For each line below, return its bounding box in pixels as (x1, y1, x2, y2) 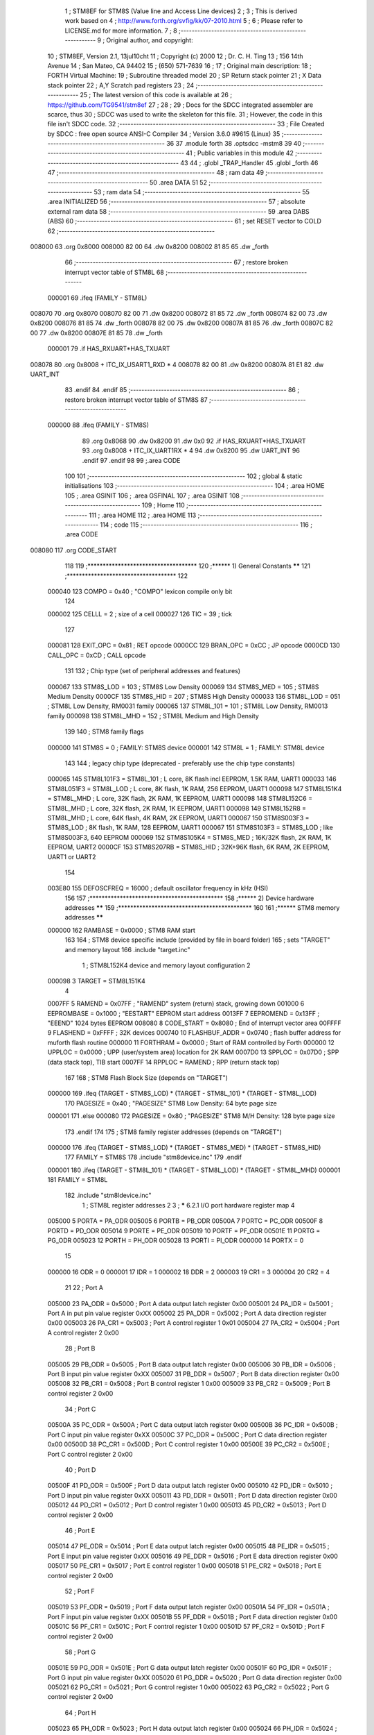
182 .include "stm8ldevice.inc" (64, 1191, 152, 1200)
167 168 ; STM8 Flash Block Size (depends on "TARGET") (64, 1073, 229, 1082)
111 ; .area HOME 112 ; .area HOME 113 (89, 511, 197, 519)
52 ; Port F (64, 1586, 95, 1596)
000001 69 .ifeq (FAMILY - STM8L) (47, 294, 148, 302)
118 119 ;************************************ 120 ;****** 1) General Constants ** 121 (64, 562, 311, 570)
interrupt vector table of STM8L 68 (64, 268, 164, 276)
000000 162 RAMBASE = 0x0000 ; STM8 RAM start (47, 926, 195, 934)
